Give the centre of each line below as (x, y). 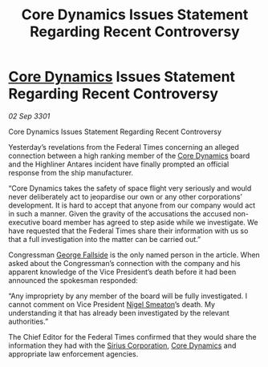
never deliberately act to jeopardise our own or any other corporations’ (125, 196)
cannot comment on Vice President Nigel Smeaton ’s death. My (112, 304)
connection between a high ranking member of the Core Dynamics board (129, 155)
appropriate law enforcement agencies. (73, 353)
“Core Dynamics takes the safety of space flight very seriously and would (130, 188)
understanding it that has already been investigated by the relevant (119, 313)
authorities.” (28, 321)
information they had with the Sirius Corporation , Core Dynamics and (122, 345)
